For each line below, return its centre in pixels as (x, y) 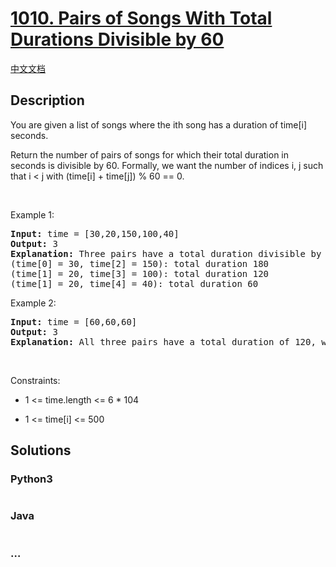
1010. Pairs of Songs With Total (141, 18)
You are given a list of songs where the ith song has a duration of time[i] (159, 124)
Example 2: (33, 303)
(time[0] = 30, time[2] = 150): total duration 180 (140, 263)
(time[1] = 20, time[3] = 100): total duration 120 (140, 273)
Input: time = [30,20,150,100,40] (95, 233)
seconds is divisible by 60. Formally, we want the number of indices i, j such (167, 165)
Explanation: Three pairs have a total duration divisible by (166, 253)
